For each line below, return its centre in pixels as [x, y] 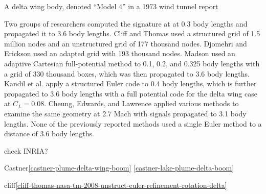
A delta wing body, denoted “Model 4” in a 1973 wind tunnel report [111, 6]
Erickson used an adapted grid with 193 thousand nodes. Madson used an [120, 53]
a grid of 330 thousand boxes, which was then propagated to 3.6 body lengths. [127, 73]
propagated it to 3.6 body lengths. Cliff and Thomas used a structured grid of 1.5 [132, 33]
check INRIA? [26, 150]
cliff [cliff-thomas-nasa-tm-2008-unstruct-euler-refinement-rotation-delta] [116, 185]
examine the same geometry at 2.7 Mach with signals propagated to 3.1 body [125, 113]
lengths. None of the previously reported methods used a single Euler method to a [133, 123]
